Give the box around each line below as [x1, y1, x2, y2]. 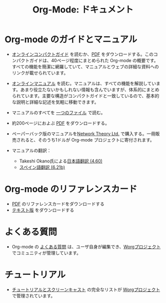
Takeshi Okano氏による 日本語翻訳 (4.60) [19, 158, 103, 164]
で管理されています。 [11, 293, 55, 299]
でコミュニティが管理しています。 [11, 250, 82, 256]
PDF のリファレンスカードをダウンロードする [11, 201, 105, 207]
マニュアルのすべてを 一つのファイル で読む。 [11, 109, 105, 115]
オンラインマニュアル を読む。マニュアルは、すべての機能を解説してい [11, 80, 156, 86]
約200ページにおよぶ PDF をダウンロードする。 [11, 120, 110, 126]
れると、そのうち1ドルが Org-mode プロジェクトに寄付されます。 [20, 137, 155, 143]
